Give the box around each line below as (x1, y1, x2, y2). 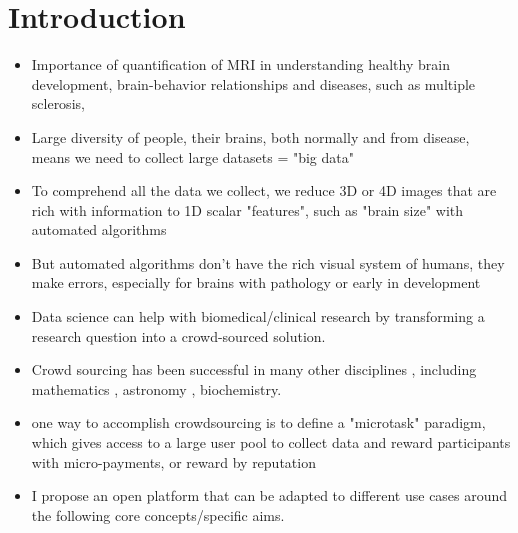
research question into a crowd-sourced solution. (31, 325, 326, 346)
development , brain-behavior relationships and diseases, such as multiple (31, 73, 476, 94)
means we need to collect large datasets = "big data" (31, 146, 354, 167)
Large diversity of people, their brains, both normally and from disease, (31, 126, 470, 147)
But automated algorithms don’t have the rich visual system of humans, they (31, 252, 505, 273)
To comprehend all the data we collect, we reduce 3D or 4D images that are (31, 180, 497, 201)
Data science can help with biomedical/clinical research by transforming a (31, 306, 485, 327)
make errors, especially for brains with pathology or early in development (31, 272, 481, 293)
